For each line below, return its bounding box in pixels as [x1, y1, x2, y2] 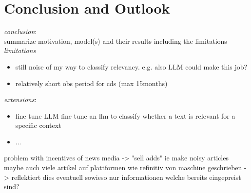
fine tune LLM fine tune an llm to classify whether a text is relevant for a [15, 110, 235, 121]
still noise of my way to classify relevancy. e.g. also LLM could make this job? [15, 61, 248, 71]
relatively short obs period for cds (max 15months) [15, 78, 168, 88]
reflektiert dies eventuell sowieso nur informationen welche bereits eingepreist [11, 172, 241, 182]
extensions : [4, 94, 37, 105]
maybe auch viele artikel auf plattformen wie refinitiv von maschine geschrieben [4, 162, 242, 173]
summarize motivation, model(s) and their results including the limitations [4, 35, 227, 46]
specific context [15, 120, 61, 130]
